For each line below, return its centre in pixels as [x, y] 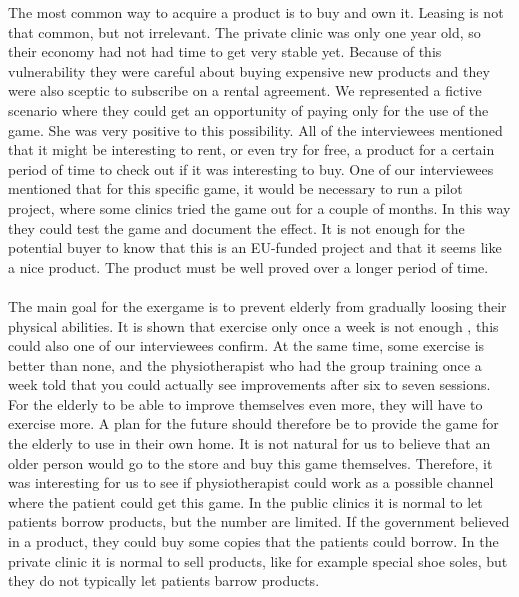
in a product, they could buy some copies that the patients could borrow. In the [253, 541]
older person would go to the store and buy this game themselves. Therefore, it [250, 462]
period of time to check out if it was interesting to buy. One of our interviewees [251, 168]
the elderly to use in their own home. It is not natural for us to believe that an [249, 443]
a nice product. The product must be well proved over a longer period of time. [248, 266]
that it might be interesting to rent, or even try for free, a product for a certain [251, 149]
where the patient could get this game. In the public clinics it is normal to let [245, 501]
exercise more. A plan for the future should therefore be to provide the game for [253, 423]
